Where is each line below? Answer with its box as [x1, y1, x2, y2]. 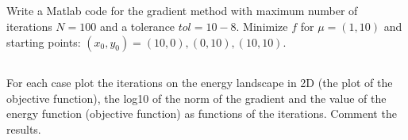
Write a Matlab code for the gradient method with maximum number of [6, 2, 358, 19]
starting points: [6, 33, 81, 50]
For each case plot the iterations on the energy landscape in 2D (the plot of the [6, 74, 393, 90]
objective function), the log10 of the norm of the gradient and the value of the [6, 89, 387, 106]
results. [6, 120, 41, 137]
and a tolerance [99, 17, 175, 34]
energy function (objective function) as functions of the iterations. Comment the [6, 105, 397, 122]
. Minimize [236, 17, 288, 34]
